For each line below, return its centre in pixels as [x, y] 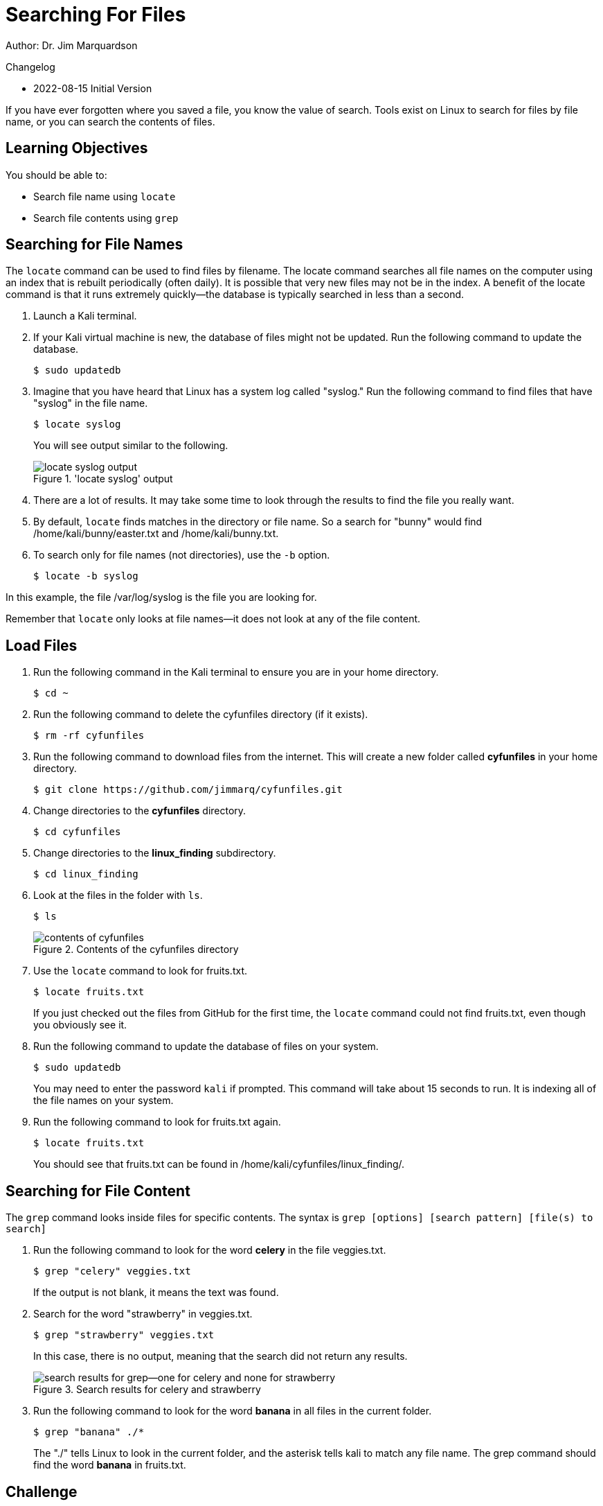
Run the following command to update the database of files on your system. [206, 1047]
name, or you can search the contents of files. [110, 121]
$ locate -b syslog [86, 576]
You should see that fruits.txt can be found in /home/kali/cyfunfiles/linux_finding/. [219, 1164]
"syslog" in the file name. [91, 403]
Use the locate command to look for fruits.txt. [140, 971]
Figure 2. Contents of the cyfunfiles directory [136, 949]
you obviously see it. [80, 1025]
